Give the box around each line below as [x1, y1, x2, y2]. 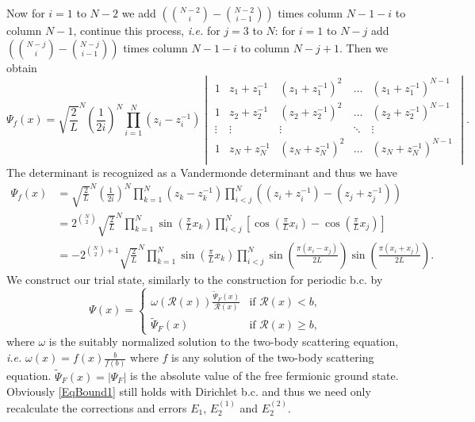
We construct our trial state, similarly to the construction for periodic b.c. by [6, 270, 383, 287]
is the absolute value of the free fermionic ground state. [130, 367, 399, 384]
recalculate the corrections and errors [6, 399, 187, 416]
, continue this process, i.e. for [73, 22, 220, 38]
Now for [6, 5, 45, 21]
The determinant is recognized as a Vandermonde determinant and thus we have [6, 164, 398, 181]
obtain [6, 59, 37, 75]
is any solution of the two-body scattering [171, 349, 374, 366]
